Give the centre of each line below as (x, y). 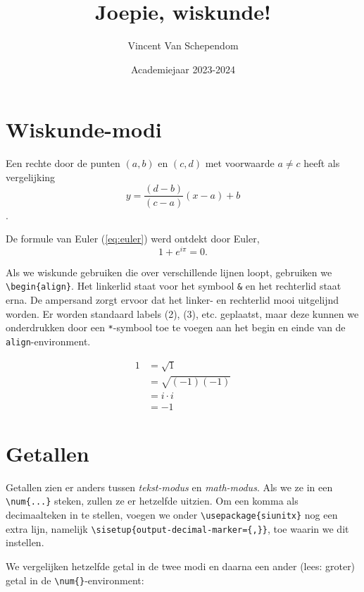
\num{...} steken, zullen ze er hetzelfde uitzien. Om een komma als (152, 501)
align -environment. (48, 341)
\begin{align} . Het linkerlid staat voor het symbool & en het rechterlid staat (174, 286)
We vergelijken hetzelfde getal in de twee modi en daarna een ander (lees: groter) (181, 566)
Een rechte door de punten (63, 163)
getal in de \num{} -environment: (75, 580)
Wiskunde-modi (84, 129)
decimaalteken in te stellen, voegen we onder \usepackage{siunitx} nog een (172, 515)
